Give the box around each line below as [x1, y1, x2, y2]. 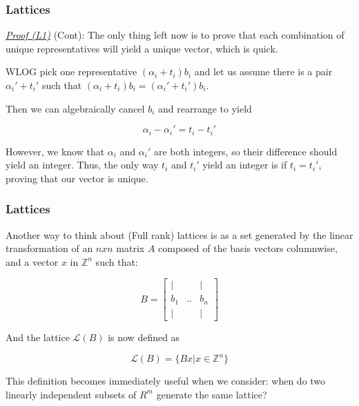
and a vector [6, 254, 59, 269]
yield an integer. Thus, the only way [6, 157, 159, 172]
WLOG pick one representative [6, 64, 137, 79]
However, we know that [6, 144, 105, 158]
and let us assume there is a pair [194, 64, 333, 79]
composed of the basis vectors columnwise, [158, 241, 338, 255]
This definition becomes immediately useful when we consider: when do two [6, 374, 326, 388]
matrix [116, 241, 145, 255]
